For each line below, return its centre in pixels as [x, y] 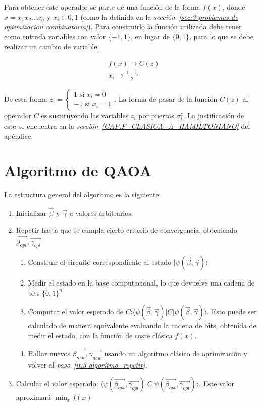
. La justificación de [214, 115]
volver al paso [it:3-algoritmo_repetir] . [88, 364]
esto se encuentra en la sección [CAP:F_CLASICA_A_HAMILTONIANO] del [127, 125]
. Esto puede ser [232, 312]
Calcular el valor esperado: [57, 383]
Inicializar [31, 213]
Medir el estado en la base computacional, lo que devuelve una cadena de [141, 283]
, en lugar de [150, 36]
